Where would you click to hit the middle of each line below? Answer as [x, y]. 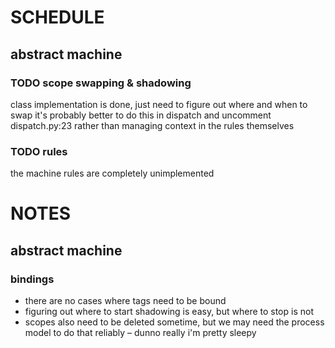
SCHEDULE [57, 17]
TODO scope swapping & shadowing [101, 83]
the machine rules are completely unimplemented [112, 173]
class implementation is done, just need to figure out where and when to [159, 104]
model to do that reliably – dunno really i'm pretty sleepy [140, 333]
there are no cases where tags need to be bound [125, 301]
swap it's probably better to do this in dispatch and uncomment [141, 115]
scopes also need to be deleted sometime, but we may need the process [174, 322]
